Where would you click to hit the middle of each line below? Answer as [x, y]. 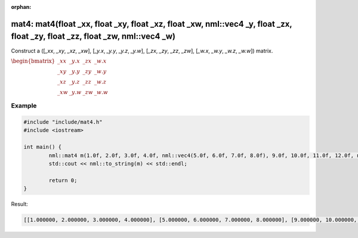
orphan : [21, 7]
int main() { [43, 147]
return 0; [63, 180]
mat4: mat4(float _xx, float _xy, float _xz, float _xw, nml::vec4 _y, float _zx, [152, 24]
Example [24, 106]
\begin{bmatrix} [33, 61]
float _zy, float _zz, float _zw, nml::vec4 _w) [93, 37]
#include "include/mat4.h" [63, 122]
